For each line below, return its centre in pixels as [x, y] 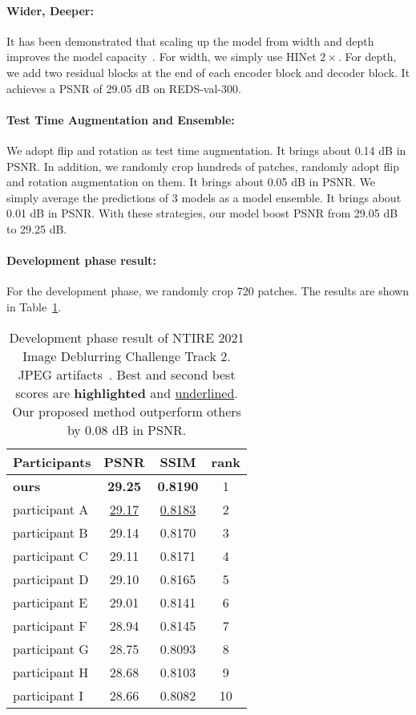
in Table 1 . [34, 306]
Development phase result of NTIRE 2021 [127, 337]
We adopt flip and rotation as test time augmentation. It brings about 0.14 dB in [206, 150]
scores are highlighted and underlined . [127, 392]
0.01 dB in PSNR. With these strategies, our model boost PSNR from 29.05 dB [202, 213]
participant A [51, 509]
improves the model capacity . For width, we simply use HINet [162, 57]
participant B [50, 532]
